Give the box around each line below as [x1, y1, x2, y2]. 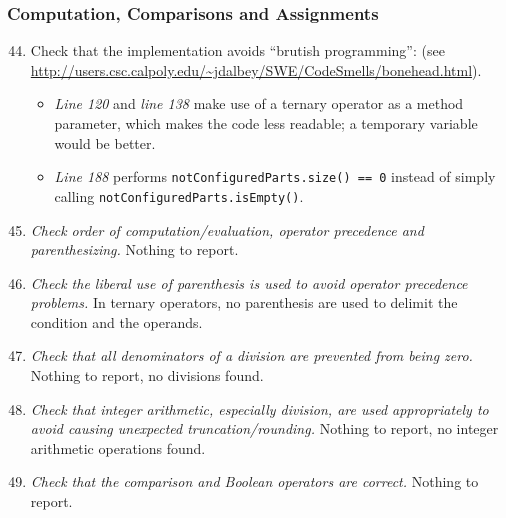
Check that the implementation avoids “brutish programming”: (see [30, 40, 445, 61]
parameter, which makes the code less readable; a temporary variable [54, 113, 478, 133]
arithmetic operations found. [30, 437, 206, 458]
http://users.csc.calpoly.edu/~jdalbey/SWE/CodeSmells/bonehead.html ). [30, 59, 482, 80]
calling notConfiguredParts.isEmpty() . [54, 185, 304, 206]
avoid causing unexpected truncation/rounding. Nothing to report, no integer [30, 418, 499, 439]
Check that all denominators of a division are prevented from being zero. [30, 345, 473, 366]
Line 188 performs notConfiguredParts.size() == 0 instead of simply [54, 166, 496, 187]
